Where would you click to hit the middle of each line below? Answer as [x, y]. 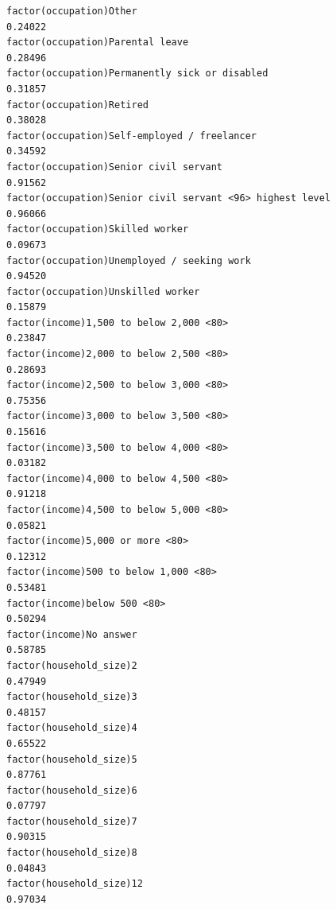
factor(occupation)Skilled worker [98, 229]
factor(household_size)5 [72, 759]
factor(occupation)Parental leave [98, 43]
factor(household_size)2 [72, 665]
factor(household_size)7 [72, 821]
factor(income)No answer [72, 634]
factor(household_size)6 [72, 790]
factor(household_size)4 [72, 728]
